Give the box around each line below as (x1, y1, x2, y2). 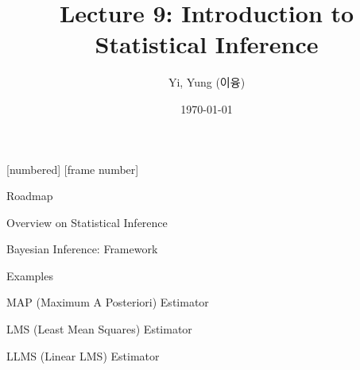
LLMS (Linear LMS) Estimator (6, 347, 160, 364)
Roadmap (6, 187, 53, 204)
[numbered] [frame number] (6, 160, 139, 177)
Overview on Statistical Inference (6, 214, 168, 230)
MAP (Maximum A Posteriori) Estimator (6, 294, 209, 310)
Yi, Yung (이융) (168, 74, 246, 91)
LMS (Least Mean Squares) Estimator (6, 321, 192, 337)
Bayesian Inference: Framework (6, 241, 158, 257)
